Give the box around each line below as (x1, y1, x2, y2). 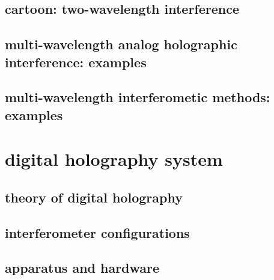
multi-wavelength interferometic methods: (5, 88, 270, 106)
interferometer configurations (5, 223, 190, 242)
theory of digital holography (5, 187, 183, 206)
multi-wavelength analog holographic (5, 35, 237, 53)
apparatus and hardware (5, 258, 160, 277)
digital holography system (5, 147, 223, 171)
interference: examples (5, 52, 147, 71)
